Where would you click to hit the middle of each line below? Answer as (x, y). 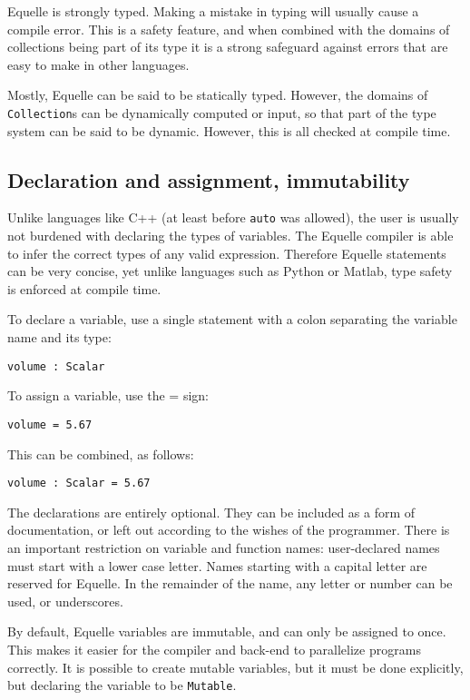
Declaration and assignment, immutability (209, 179)
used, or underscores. (65, 601)
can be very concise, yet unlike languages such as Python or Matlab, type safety (230, 271)
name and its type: (59, 337)
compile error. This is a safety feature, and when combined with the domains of (229, 29)
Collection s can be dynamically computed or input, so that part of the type (222, 112)
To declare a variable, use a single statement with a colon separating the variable (232, 319)
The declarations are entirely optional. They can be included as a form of (211, 512)
